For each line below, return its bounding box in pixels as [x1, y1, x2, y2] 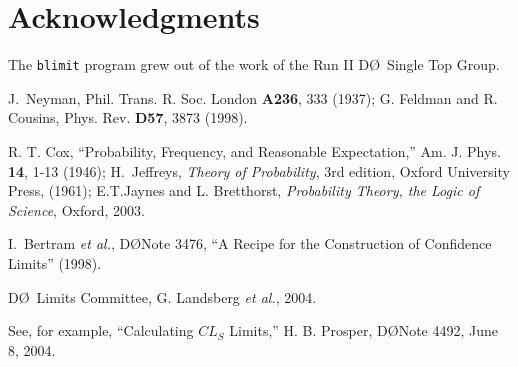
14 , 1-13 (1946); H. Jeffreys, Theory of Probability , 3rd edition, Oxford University [8, 160, 510, 181]
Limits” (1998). [8, 252, 102, 273]
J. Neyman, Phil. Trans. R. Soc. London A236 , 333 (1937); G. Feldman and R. [8, 87, 498, 108]
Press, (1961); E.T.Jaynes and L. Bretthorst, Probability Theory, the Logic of [8, 180, 480, 201]
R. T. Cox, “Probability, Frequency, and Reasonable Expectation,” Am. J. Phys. [8, 140, 501, 161]
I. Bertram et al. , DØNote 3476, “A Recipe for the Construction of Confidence [8, 233, 492, 254]
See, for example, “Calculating [8, 320, 194, 341]
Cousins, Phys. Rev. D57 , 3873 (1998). [8, 107, 248, 128]
